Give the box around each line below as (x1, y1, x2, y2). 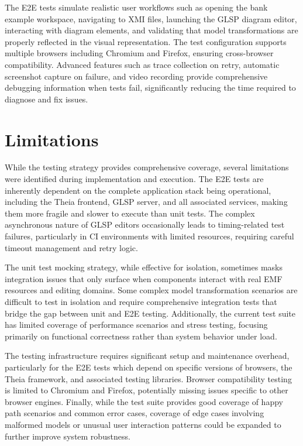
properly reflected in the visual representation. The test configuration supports (5, 35, 287, 47)
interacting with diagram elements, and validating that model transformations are (5, 24, 298, 36)
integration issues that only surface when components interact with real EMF (5, 272, 283, 284)
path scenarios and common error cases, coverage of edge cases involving (5, 407, 264, 419)
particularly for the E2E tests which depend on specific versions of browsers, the (5, 361, 292, 373)
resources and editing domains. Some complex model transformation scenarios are (5, 284, 298, 296)
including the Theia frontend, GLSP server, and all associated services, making (5, 195, 288, 208)
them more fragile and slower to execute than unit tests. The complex (5, 207, 255, 219)
